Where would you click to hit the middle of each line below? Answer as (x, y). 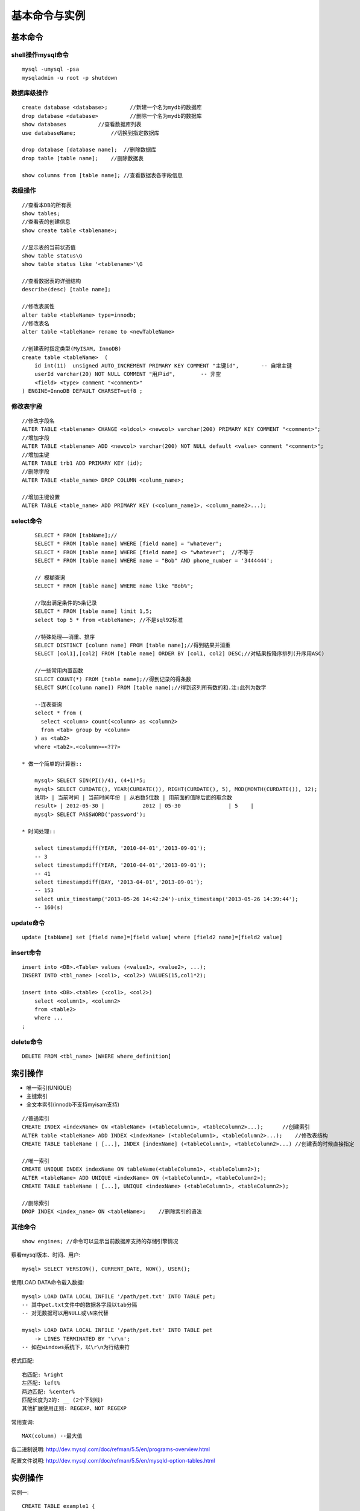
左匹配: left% (41, 1383)
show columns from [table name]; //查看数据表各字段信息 (103, 175)
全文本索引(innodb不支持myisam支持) (73, 1105)
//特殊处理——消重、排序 (65, 637)
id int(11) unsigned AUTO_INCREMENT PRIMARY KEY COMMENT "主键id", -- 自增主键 (163, 365)
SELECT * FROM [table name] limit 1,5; (93, 611)
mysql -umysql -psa (51, 69)
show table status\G (52, 256)
